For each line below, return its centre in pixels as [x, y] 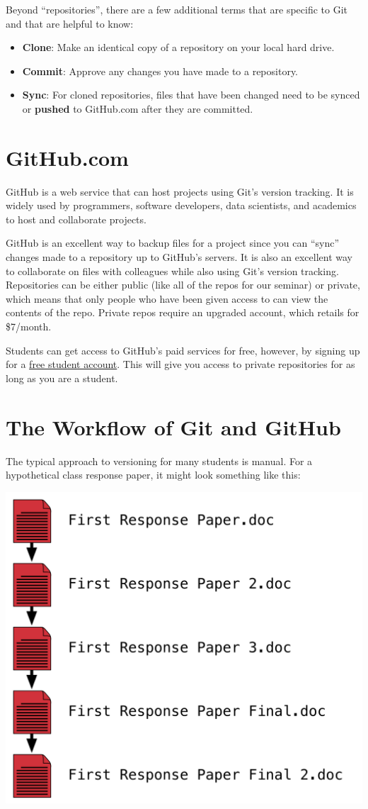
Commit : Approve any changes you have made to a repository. [160, 71]
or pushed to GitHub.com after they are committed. [138, 108]
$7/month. [29, 327]
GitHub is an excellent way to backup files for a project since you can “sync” [173, 243]
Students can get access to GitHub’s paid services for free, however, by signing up [183, 350]
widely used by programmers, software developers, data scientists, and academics [181, 205]
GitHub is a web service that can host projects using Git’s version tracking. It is [180, 191]
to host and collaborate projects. [76, 219]
